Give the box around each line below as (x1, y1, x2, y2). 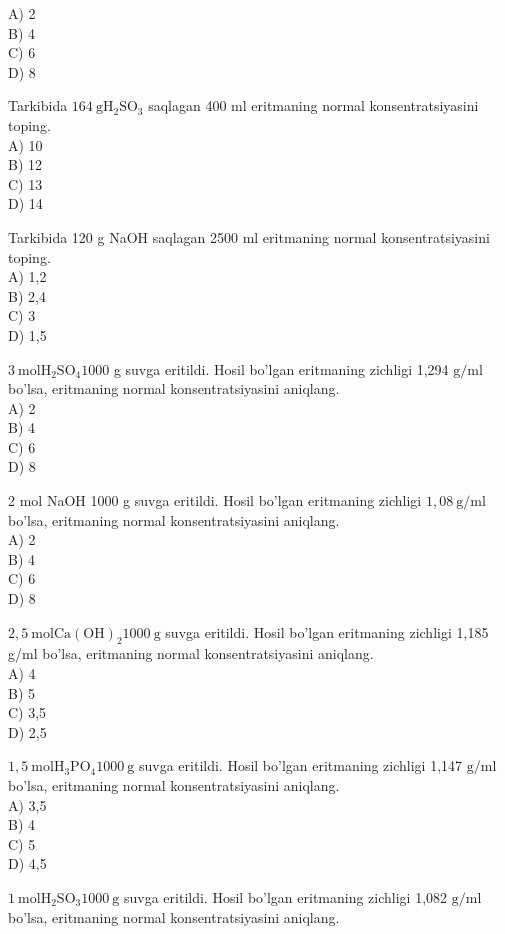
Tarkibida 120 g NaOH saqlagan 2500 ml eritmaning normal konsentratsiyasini (8, 226, 490, 247)
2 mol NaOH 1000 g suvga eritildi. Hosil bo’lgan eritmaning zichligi (8, 490, 422, 511)
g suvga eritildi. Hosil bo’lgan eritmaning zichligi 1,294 (113, 358, 449, 379)
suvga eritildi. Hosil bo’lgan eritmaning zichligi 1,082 (124, 886, 448, 907)
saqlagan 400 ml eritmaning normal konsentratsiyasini (148, 95, 479, 116)
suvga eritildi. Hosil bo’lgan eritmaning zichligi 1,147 (138, 755, 463, 776)
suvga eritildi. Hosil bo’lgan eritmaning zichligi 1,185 (165, 621, 489, 642)
